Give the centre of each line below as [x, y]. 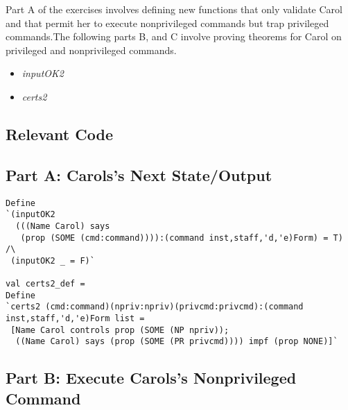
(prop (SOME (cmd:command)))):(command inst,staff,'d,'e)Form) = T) [182, 238]
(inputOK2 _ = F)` [53, 260]
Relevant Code [59, 134]
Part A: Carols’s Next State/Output [139, 174]
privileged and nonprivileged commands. [91, 50]
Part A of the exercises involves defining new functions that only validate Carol [174, 9]
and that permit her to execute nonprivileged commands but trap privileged [167, 23]
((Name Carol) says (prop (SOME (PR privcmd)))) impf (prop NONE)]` [177, 342]
